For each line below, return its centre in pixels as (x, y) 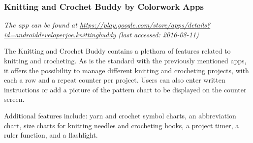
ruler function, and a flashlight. (51, 135)
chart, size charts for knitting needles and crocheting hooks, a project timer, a (122, 125)
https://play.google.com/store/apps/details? (145, 25)
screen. (14, 99)
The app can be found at (41, 25)
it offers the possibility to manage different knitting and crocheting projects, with (126, 70)
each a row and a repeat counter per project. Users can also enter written (115, 80)
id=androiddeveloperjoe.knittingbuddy (60, 34)
